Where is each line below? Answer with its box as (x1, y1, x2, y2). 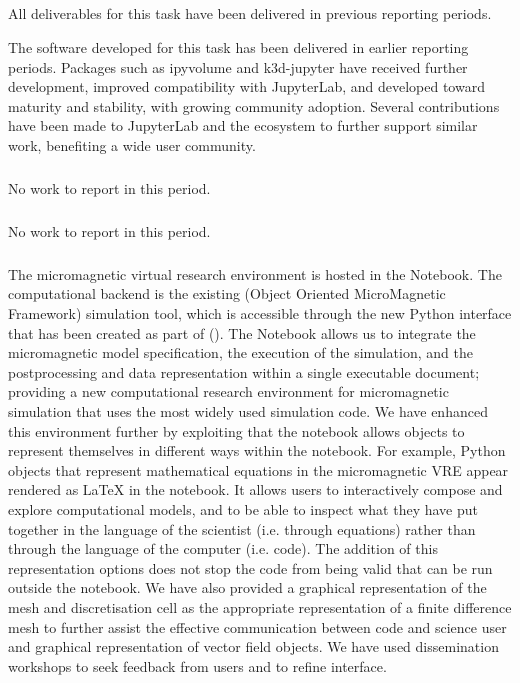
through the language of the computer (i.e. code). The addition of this (8, 538, 438, 559)
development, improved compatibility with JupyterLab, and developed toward (8, 76, 485, 97)
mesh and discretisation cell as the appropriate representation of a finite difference (8, 596, 512, 617)
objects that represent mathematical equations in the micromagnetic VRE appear (8, 459, 509, 480)
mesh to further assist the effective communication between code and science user (8, 616, 507, 637)
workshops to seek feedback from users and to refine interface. (8, 655, 387, 676)
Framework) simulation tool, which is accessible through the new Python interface (8, 303, 512, 324)
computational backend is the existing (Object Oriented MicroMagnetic (8, 283, 446, 304)
